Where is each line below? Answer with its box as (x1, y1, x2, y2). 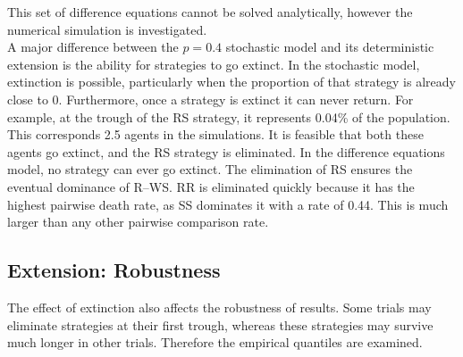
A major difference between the (7, 37, 179, 56)
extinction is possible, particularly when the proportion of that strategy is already (7, 72, 456, 91)
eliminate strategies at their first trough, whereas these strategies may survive (7, 315, 434, 334)
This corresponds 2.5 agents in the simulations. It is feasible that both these (7, 125, 424, 144)
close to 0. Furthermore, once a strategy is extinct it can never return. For (7, 89, 414, 108)
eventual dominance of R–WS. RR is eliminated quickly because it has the (7, 177, 415, 195)
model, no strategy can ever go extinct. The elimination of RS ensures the (7, 160, 413, 178)
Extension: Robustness (7, 256, 221, 284)
